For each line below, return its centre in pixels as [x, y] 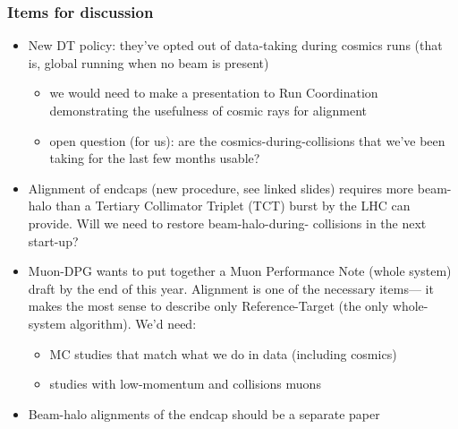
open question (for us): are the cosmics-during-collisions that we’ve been [247, 140]
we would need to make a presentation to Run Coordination [214, 93]
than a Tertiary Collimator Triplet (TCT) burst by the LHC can [233, 206]
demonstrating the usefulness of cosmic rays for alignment [208, 110]
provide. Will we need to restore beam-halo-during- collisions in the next [227, 223]
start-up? [53, 240]
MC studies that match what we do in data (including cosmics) [223, 353]
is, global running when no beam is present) [148, 62]
